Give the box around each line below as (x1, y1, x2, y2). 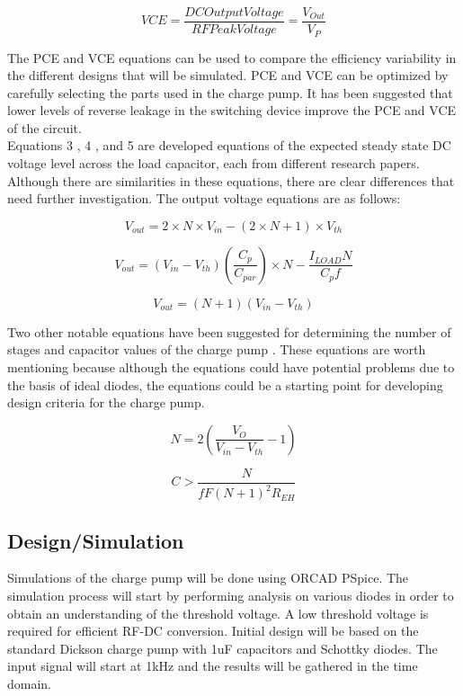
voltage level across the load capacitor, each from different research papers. (7, 154, 420, 173)
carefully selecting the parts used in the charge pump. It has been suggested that (7, 83, 453, 102)
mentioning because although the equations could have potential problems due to (7, 358, 455, 377)
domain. (7, 674, 52, 692)
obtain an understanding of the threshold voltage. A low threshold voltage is (7, 603, 429, 622)
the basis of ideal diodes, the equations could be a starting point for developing (7, 375, 443, 394)
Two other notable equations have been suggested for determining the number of (7, 322, 451, 341)
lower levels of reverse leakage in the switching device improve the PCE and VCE (7, 101, 457, 120)
